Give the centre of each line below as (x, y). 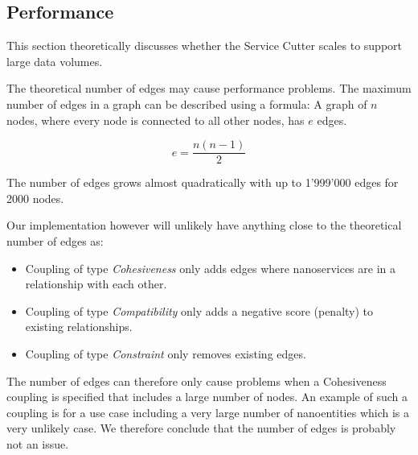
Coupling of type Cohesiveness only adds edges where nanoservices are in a (210, 268)
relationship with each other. (96, 284)
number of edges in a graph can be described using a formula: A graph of (187, 103)
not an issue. (38, 443)
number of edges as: (55, 241)
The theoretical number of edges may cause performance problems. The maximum (209, 88)
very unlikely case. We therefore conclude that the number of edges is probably (201, 428)
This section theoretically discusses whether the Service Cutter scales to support (204, 45)
